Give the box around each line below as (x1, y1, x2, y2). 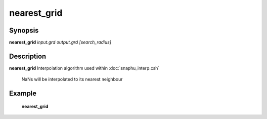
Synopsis (9, 26, 39, 35)
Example (9, 89, 37, 98)
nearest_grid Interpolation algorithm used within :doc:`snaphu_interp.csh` (9, 65, 160, 71)
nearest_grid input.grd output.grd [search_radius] (9, 40, 111, 45)
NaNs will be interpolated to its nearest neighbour (21, 77, 123, 82)
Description (9, 52, 46, 60)
